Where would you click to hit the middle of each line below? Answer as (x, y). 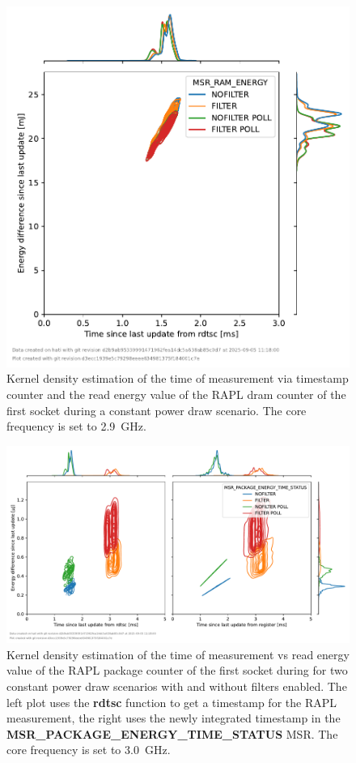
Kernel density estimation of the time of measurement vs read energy (178, 654)
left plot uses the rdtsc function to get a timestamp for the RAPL (172, 702)
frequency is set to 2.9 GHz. (76, 426)
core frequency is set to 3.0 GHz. (89, 750)
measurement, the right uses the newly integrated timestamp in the (174, 718)
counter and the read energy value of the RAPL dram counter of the (176, 394)
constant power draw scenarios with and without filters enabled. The (177, 686)
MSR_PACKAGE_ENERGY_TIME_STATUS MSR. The (172, 733)
